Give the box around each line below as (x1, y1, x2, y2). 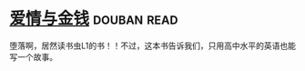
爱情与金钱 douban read (9, 8, 178, 29)
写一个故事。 (9, 51, 57, 62)
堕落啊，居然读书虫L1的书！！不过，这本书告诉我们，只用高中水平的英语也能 (9, 40, 296, 51)
